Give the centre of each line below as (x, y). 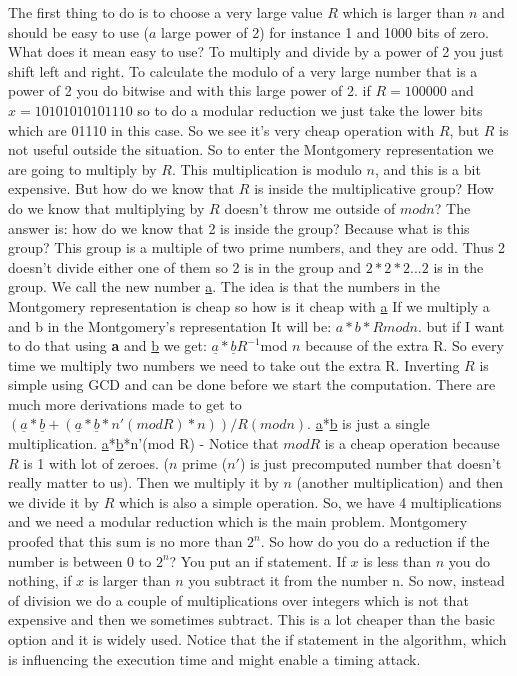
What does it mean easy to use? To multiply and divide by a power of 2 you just (256, 51)
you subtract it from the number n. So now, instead (346, 580)
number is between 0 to (80, 560)
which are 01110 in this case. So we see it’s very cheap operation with (221, 129)
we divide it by (53, 501)
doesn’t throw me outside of (310, 207)
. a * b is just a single (368, 423)
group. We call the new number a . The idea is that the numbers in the (224, 286)
